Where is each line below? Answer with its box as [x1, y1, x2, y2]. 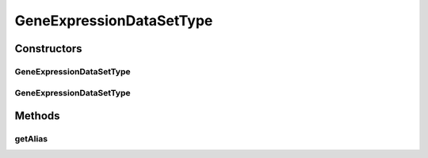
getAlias [14, 134, 48, 145]
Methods [14, 109, 60, 122]
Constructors [14, 42, 82, 55]
